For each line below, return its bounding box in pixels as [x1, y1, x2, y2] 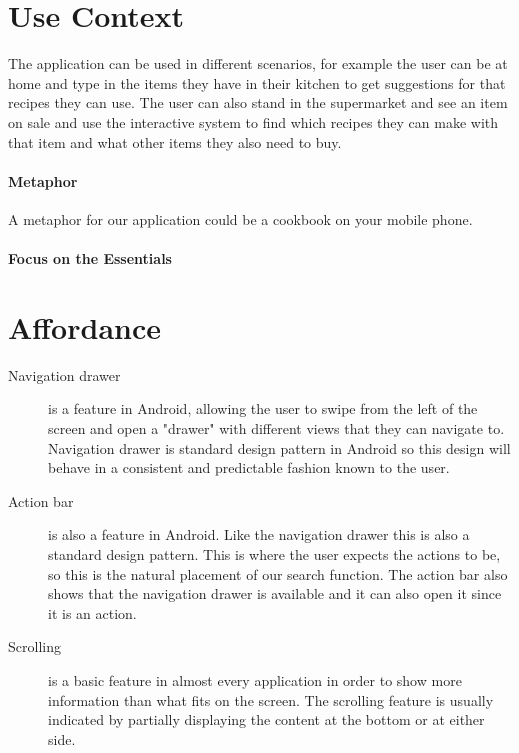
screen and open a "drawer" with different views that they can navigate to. [48, 417, 505, 438]
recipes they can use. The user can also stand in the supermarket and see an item [8, 92, 508, 113]
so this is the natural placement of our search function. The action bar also [48, 563, 508, 584]
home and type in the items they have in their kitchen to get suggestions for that [8, 72, 506, 93]
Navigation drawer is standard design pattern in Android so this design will [48, 437, 511, 458]
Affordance [8, 306, 161, 347]
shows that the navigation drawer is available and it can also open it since [48, 583, 502, 604]
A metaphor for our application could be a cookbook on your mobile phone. [8, 208, 473, 229]
